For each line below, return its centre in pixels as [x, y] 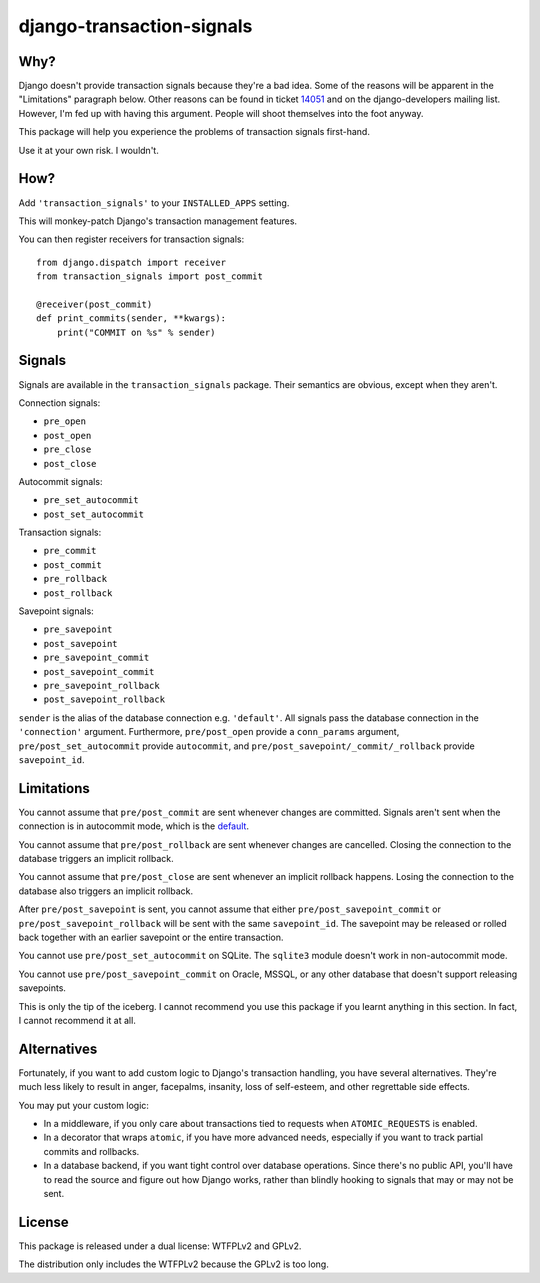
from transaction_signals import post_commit [150, 276]
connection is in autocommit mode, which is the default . [134, 826]
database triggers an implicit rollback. [96, 859]
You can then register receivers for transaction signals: [131, 239]
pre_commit [70, 551]
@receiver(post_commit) [94, 304]
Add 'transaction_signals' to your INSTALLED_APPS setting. [154, 202]
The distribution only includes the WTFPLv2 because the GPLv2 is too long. [173, 1264]
